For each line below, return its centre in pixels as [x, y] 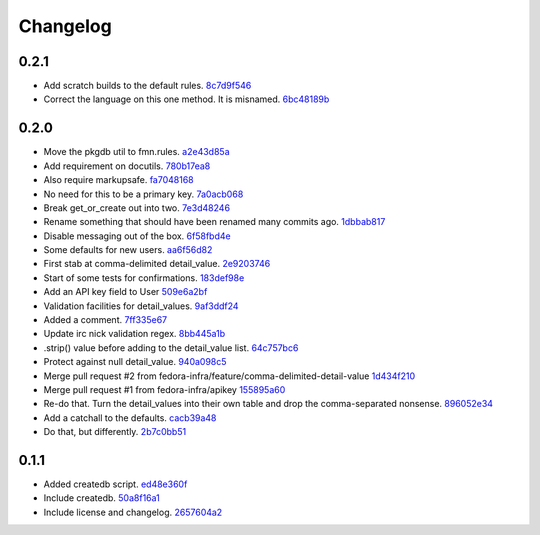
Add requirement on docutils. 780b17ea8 [127, 166]
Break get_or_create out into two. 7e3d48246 [136, 207]
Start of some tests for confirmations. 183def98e [144, 277]
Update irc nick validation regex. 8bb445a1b [134, 334]
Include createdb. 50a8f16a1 [101, 498]
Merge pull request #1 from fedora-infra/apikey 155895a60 [164, 389]
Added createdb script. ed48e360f [115, 484]
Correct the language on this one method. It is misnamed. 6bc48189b [186, 99]
